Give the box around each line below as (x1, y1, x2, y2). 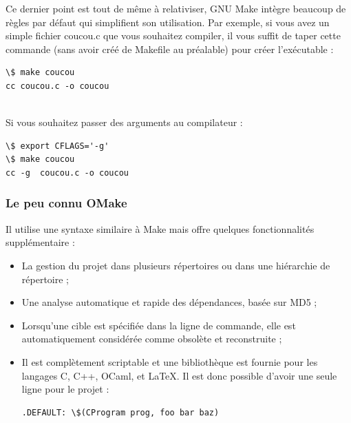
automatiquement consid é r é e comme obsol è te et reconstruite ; (21, 331, 282, 346)
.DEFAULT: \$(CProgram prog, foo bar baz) (21, 407, 220, 417)
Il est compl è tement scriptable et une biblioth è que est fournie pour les (21, 354, 318, 369)
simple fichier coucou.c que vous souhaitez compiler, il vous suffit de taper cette (6, 28, 341, 43)
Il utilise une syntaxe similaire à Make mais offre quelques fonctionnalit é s (6, 221, 315, 236)
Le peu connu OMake (6, 194, 127, 211)
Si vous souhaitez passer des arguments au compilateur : (6, 115, 243, 130)
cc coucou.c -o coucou (6, 81, 109, 91)
